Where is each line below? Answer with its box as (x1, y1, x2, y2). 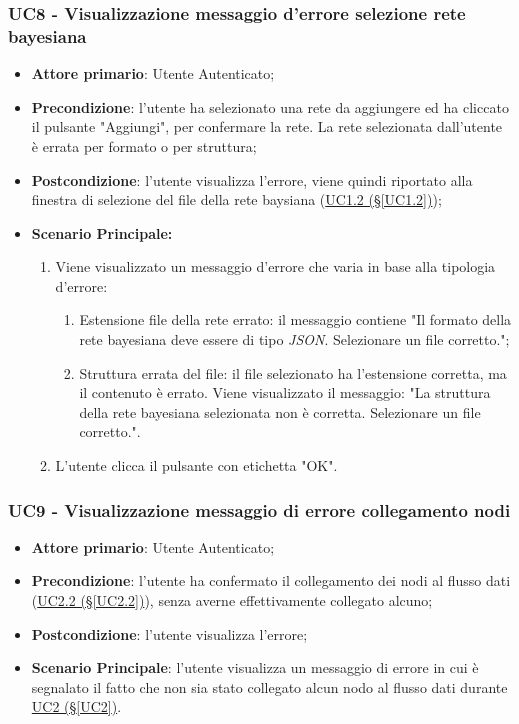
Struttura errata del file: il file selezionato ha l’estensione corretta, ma (79, 362, 507, 383)
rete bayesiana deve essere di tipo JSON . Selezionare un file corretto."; (79, 329, 510, 350)
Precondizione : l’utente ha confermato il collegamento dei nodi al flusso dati (31, 570, 511, 591)
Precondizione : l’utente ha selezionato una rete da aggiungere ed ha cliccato (31, 96, 509, 117)
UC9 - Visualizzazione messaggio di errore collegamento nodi (8, 497, 511, 522)
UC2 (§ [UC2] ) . (31, 696, 122, 717)
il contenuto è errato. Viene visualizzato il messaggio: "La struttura (79, 382, 491, 403)
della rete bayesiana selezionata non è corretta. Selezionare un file (79, 401, 481, 422)
